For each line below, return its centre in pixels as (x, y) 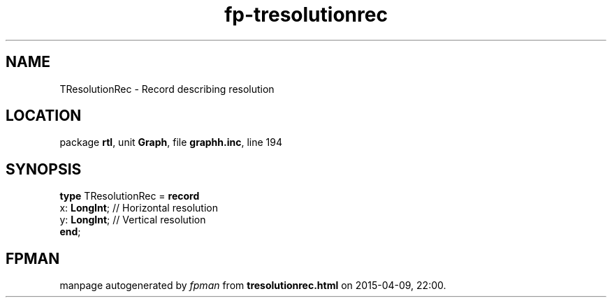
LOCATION (44, 116)
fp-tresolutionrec (306, 15)
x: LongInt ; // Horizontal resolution (139, 208)
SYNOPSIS (44, 169)
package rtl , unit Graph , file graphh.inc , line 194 (171, 142)
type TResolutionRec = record (130, 196)
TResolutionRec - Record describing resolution (167, 89)
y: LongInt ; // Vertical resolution (133, 220)
